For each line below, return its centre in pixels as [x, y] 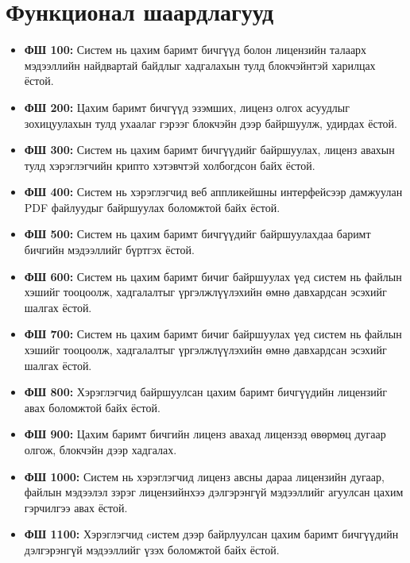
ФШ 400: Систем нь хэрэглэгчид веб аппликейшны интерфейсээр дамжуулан [213, 192]
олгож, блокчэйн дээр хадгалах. [101, 449]
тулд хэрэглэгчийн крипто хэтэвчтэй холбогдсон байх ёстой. [170, 165]
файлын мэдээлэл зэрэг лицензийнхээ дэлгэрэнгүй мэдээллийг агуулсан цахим [214, 492]
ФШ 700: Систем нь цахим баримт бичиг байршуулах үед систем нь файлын [213, 334]
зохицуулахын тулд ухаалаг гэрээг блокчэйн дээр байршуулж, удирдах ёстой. [211, 123]
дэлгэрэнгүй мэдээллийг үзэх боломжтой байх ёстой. [152, 549]
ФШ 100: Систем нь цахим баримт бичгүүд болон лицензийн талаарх [195, 50]
